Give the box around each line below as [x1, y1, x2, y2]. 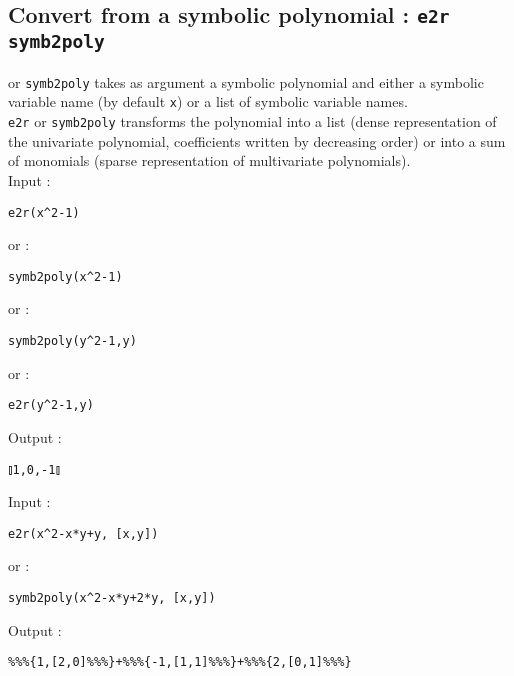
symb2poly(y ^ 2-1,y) [8, 334, 137, 348]
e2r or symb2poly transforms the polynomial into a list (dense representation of [8, 111, 497, 132]
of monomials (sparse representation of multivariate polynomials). [8, 150, 411, 171]
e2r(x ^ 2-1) [8, 205, 80, 220]
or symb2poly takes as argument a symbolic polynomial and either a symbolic [8, 71, 484, 92]
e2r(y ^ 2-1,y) [8, 398, 94, 413]
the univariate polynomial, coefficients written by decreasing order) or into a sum [8, 130, 506, 151]
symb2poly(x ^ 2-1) [8, 269, 123, 284]
